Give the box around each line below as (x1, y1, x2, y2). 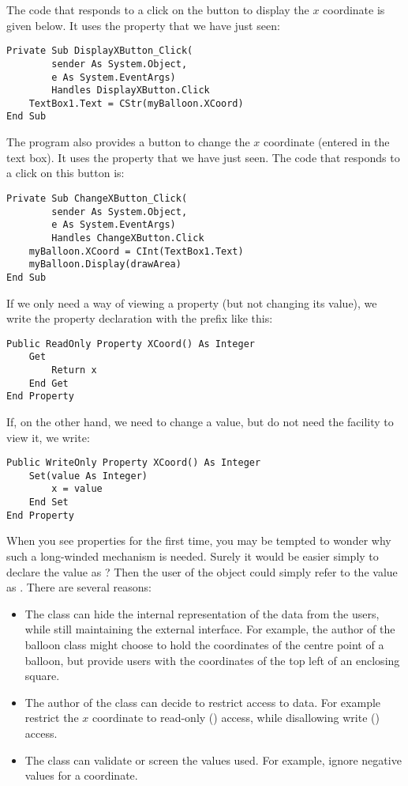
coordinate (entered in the (264, 134, 390, 150)
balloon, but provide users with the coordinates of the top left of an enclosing (24, 652, 400, 668)
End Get (28, 377, 69, 389)
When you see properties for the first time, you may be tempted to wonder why (6, 532, 391, 549)
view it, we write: (6, 429, 90, 445)
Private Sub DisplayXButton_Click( (6, 45, 193, 57)
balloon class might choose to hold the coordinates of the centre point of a (24, 637, 384, 652)
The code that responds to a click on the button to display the (6, 2, 309, 17)
